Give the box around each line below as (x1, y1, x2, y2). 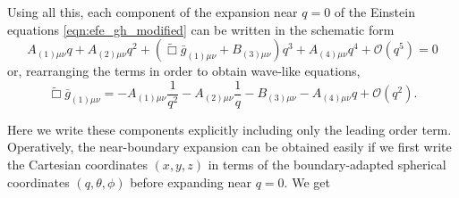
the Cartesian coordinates (7, 155, 148, 174)
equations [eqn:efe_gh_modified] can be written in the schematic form (7, 20, 395, 38)
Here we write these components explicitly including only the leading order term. (7, 120, 452, 138)
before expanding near (130, 172, 252, 191)
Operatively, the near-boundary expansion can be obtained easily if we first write (7, 137, 452, 156)
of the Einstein (334, 3, 415, 21)
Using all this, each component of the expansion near (7, 3, 298, 21)
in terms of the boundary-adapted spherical (208, 155, 446, 174)
